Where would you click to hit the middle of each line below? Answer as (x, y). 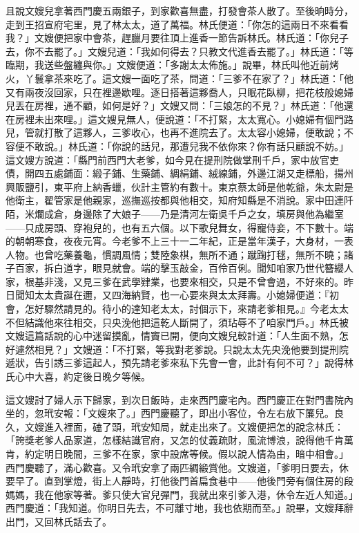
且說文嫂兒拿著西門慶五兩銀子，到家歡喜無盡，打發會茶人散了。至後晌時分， (179, 10)
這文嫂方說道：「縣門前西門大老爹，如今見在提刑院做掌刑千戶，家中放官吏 (172, 159)
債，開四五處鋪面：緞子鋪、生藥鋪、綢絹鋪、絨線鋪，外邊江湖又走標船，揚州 (179, 173)
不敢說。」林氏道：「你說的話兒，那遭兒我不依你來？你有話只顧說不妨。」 (186, 146)
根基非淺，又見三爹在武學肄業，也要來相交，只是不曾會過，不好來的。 (184, 281)
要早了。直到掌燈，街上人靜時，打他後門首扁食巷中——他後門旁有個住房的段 (179, 481)
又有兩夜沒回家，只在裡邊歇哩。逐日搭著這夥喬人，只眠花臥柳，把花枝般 (170, 92)
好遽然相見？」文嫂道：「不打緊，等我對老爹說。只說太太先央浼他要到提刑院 (177, 349)
